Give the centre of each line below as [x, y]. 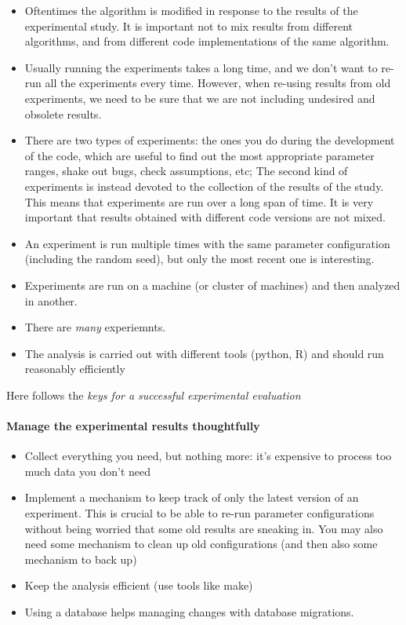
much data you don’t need [88, 471]
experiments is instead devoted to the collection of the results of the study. [204, 186]
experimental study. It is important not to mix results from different [188, 26]
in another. [51, 300]
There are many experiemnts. [95, 327]
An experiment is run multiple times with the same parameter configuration [207, 243]
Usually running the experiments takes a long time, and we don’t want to [201, 67]
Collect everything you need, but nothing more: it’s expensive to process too [208, 456]
